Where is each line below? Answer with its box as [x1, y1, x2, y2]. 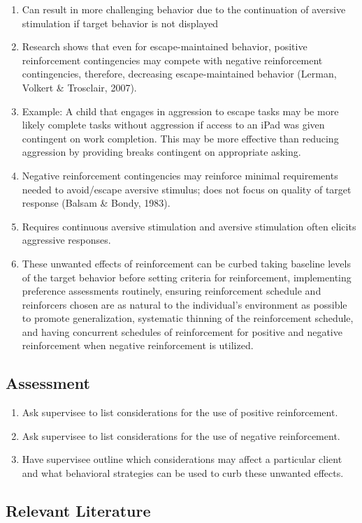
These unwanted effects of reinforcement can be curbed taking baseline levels [22, 256, 351, 270]
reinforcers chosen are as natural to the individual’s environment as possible [22, 297, 347, 311]
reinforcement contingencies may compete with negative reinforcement [22, 52, 323, 67]
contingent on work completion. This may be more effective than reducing [22, 131, 339, 145]
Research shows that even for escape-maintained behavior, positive [22, 39, 307, 54]
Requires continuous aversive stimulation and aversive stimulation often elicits [22, 219, 356, 233]
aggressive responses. [22, 233, 111, 247]
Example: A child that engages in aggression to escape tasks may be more [22, 103, 339, 118]
